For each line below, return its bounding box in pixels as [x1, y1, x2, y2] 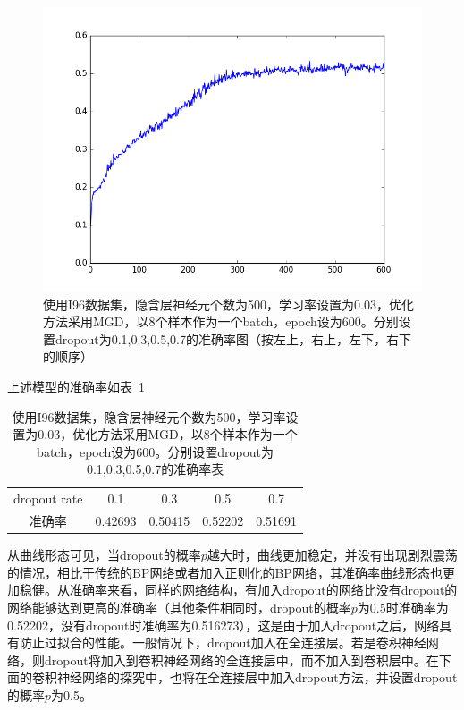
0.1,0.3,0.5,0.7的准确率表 [86, 460, 224, 478]
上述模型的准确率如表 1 [7, 376, 145, 395]
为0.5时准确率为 [357, 597, 449, 616]
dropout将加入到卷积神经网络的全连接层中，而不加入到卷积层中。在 [44, 650, 439, 669]
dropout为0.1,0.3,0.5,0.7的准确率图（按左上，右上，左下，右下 [55, 329, 411, 348]
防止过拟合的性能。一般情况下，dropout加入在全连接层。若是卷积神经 [19, 633, 426, 652]
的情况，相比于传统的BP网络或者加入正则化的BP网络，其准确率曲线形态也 [7, 562, 443, 581]
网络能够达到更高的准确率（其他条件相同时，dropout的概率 [7, 597, 351, 616]
